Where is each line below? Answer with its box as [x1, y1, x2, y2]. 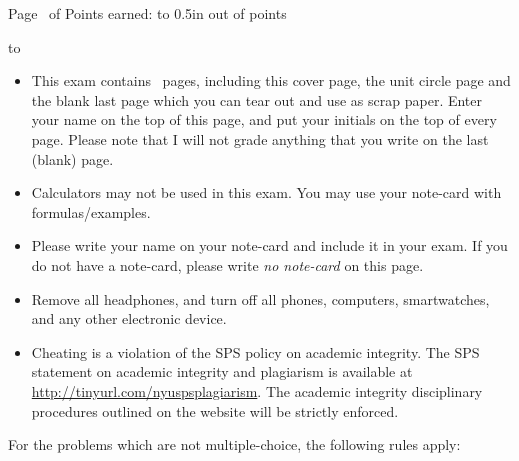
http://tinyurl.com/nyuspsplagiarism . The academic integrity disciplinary [31, 380, 483, 401]
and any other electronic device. [31, 308, 227, 329]
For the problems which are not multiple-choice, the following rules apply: [8, 434, 461, 455]
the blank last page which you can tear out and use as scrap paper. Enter [31, 89, 483, 110]
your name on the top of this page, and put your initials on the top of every [31, 109, 497, 130]
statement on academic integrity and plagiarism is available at [31, 361, 413, 382]
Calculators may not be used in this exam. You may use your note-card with [31, 182, 502, 203]
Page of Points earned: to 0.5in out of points [8, 3, 287, 23]
